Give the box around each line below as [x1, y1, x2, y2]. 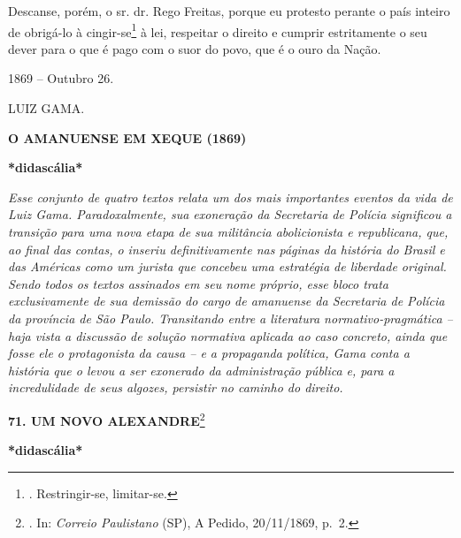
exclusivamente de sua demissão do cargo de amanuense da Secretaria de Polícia [8, 292, 445, 310]
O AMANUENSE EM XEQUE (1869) [8, 128, 247, 147]
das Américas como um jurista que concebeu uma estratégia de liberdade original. [8, 257, 447, 276]
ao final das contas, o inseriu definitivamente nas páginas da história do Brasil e [8, 239, 445, 258]
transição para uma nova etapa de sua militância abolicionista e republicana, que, [8, 223, 449, 240]
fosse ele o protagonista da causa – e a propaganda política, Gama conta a [8, 344, 410, 362]
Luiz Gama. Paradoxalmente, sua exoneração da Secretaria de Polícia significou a [8, 205, 452, 224]
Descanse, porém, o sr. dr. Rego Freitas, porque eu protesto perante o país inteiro [8, 2, 450, 19]
